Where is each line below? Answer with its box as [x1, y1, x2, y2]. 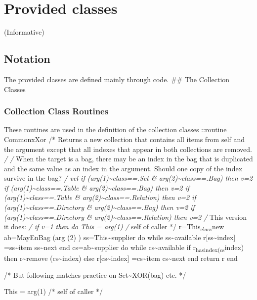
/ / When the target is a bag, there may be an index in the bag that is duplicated [4, 153, 253, 164]
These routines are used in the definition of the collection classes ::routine [4, 124, 227, 135]
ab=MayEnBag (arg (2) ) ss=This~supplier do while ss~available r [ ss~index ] [4, 232, 236, 243]
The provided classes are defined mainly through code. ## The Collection [4, 74, 230, 84]
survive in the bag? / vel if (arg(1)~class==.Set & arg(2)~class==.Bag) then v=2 [4, 173, 253, 183]
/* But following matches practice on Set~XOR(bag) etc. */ [4, 269, 186, 280]
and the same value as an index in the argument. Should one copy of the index [4, 163, 243, 173]
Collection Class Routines [4, 105, 109, 117]
